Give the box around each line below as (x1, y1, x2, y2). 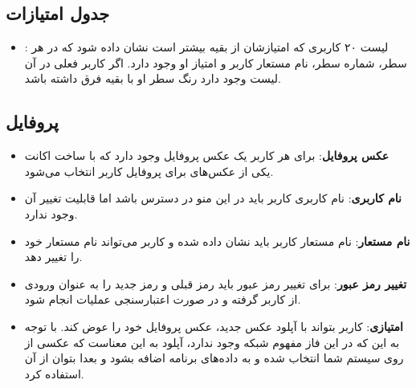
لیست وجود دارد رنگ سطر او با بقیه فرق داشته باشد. (24, 70, 281, 87)
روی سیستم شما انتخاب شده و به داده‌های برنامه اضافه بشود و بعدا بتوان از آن (24, 349, 404, 366)
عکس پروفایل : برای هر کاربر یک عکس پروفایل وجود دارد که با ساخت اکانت (24, 147, 389, 164)
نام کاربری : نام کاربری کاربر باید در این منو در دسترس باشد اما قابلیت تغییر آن (24, 190, 402, 206)
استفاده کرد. (24, 365, 84, 382)
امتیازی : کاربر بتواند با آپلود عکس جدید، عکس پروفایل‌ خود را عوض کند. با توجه (24, 317, 403, 334)
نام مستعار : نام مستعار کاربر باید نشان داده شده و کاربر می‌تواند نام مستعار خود (24, 232, 410, 249)
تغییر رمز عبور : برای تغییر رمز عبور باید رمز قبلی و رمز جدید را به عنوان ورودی (24, 275, 407, 292)
